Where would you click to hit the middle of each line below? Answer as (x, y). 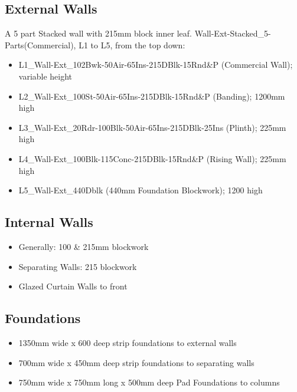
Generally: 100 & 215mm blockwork (84, 246)
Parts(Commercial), (40, 45)
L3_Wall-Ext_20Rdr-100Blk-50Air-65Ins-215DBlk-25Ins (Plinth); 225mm (152, 127)
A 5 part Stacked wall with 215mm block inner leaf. (99, 33)
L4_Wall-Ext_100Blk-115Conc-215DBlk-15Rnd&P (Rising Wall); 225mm (152, 158)
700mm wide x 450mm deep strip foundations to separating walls (136, 362)
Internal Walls (49, 222)
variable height (45, 76)
